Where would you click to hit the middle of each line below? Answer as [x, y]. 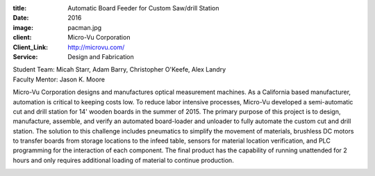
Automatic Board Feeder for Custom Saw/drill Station [143, 8]
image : [23, 27]
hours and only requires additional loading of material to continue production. [123, 160]
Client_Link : [31, 47]
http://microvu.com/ [96, 47]
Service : [25, 56]
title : [20, 8]
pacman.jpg [85, 27]
